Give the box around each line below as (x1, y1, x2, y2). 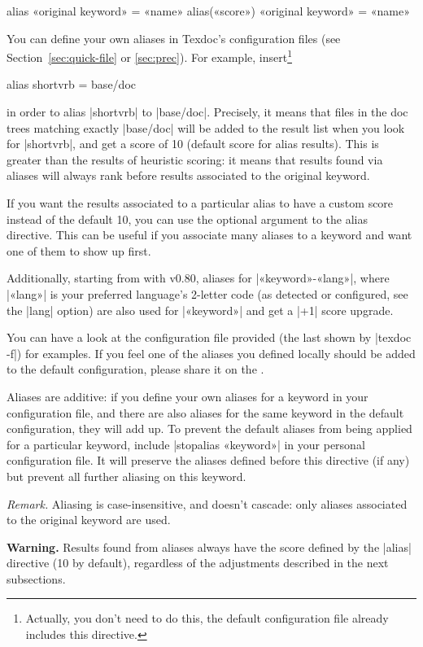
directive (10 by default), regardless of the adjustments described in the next (7, 554, 389, 571)
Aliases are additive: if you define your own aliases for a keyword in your (7, 387, 368, 404)
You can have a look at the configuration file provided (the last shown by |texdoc (7, 329, 412, 346)
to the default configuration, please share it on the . (7, 361, 264, 378)
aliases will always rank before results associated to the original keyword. (7, 167, 370, 184)
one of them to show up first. (7, 242, 151, 259)
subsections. (7, 570, 66, 587)
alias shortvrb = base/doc (7, 76, 136, 93)
